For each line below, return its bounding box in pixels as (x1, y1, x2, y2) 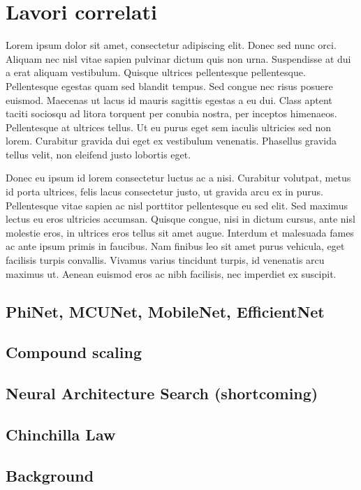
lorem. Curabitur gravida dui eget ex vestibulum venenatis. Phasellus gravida (6, 133, 337, 148)
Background (6, 464, 94, 486)
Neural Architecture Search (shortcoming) (6, 383, 318, 404)
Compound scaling (6, 341, 142, 363)
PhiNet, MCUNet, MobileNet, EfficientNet (6, 300, 325, 322)
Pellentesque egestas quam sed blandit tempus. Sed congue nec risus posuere (6, 78, 333, 93)
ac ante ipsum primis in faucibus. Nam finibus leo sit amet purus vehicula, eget (6, 239, 345, 253)
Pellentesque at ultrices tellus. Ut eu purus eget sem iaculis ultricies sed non (6, 119, 331, 134)
